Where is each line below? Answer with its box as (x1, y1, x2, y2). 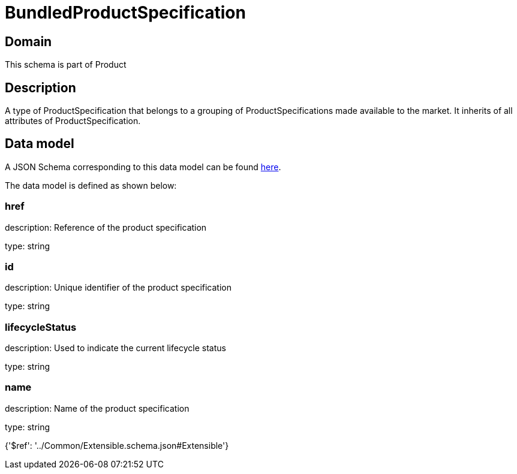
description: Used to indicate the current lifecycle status (5, 343, 226, 354)
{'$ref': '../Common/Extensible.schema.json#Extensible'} (5, 440, 229, 451)
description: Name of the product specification (5, 403, 190, 413)
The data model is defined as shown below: (5, 180, 177, 191)
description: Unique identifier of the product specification (5, 282, 232, 293)
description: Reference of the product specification (5, 222, 207, 233)
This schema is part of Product (5, 59, 127, 70)
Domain (5, 34, 52, 49)
